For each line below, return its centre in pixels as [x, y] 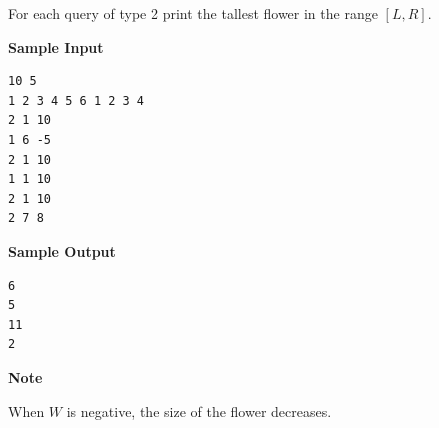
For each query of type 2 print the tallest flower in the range [193, 13]
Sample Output [62, 250]
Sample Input [56, 46]
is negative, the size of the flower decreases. [199, 410]
